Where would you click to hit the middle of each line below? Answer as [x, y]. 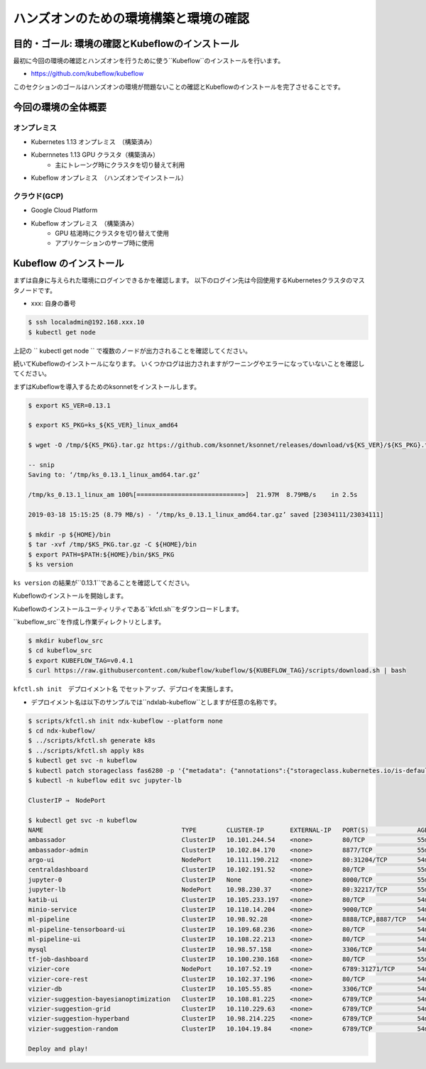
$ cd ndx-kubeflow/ [62, 731]
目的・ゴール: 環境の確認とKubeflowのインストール [126, 44]
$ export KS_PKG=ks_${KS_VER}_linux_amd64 [103, 425]
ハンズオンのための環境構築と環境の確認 [131, 18]
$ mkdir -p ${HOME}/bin [70, 534]
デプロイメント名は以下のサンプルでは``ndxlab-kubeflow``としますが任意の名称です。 [155, 702]
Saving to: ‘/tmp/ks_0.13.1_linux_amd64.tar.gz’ [114, 475]
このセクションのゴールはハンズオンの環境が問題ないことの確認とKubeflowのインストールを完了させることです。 [179, 87]
